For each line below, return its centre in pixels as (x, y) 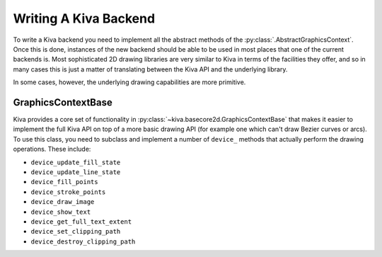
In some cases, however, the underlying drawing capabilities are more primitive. (129, 82)
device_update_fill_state (76, 162)
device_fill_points (64, 182)
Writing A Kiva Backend (84, 18)
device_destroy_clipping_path (83, 241)
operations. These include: (52, 149)
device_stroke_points (68, 192)
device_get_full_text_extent (81, 222)
